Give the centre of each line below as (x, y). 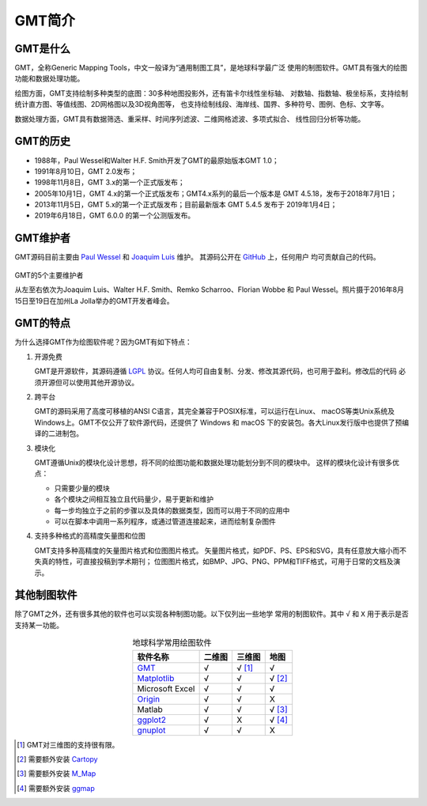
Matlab (150, 710)
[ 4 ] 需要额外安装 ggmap (56, 788)
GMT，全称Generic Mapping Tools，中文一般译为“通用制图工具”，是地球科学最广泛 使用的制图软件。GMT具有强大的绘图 (211, 68)
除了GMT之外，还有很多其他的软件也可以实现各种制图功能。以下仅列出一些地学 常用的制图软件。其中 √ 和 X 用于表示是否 (212, 614)
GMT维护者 (43, 238)
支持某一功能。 (39, 625)
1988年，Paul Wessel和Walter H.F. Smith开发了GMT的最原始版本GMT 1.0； (157, 160)
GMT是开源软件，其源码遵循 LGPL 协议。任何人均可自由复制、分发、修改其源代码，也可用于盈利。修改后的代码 (215, 371)
